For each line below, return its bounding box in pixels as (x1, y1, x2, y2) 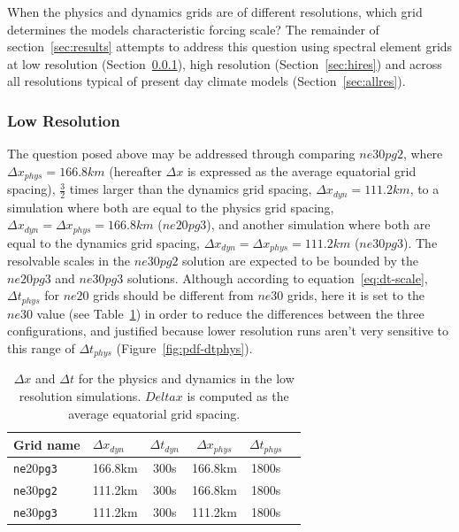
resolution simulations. (19, 387, 142, 405)
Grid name (13, 435, 80, 453)
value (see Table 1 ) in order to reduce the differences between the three (36, 304, 425, 322)
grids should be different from (93, 286, 254, 305)
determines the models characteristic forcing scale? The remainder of (7, 19, 379, 38)
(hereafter (109, 161, 162, 180)
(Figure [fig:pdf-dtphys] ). (116, 339, 253, 358)
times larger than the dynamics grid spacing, (69, 180, 312, 198)
